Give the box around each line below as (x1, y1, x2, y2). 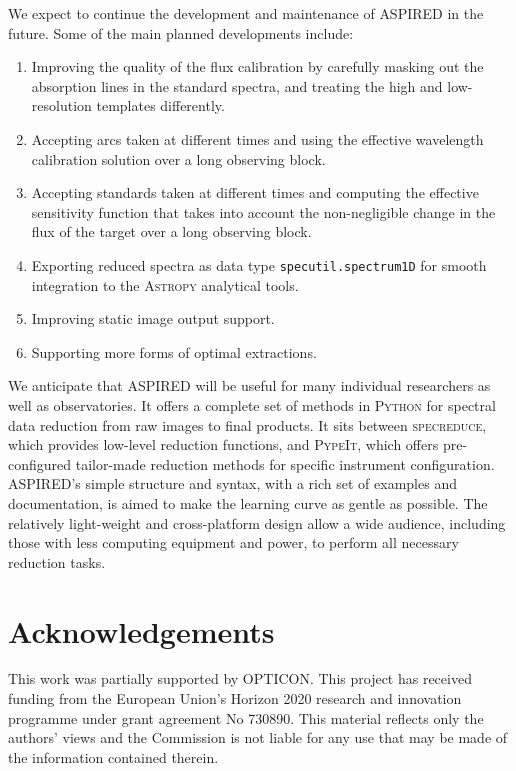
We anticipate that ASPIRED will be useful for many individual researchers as (8, 375, 491, 396)
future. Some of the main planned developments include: (8, 22, 354, 43)
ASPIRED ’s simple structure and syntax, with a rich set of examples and (8, 473, 457, 494)
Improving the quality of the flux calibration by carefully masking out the (31, 56, 484, 77)
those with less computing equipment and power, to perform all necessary (8, 532, 459, 553)
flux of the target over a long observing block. (31, 221, 312, 242)
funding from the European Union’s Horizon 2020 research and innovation (8, 688, 462, 709)
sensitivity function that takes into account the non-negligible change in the (31, 201, 496, 222)
